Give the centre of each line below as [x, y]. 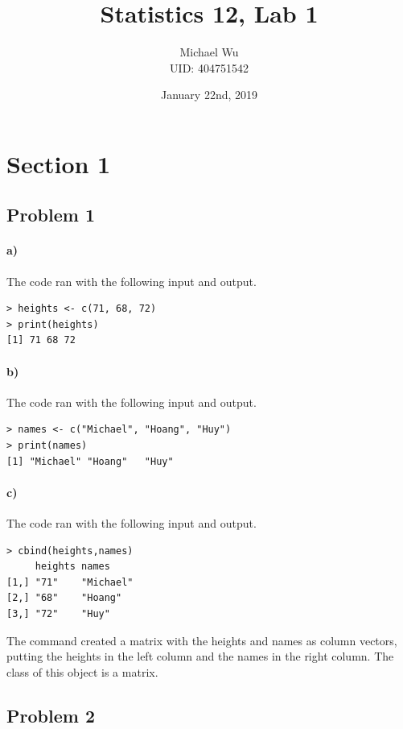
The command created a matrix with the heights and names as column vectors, [202, 640]
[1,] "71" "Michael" [70, 582]
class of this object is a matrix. [82, 671]
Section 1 [59, 163]
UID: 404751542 [209, 67]
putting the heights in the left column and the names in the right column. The [200, 656]
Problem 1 [51, 215]
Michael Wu [209, 52]
